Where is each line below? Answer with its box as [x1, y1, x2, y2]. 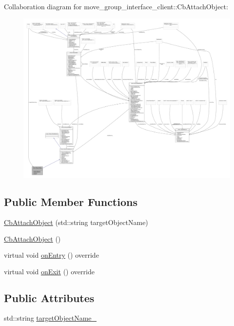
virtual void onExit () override [4, 266, 95, 276]
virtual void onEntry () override [4, 250, 99, 260]
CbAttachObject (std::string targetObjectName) [4, 217, 148, 227]
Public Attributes [4, 290, 95, 305]
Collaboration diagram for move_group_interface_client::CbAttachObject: [4, 1, 228, 11]
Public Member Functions [4, 194, 137, 209]
